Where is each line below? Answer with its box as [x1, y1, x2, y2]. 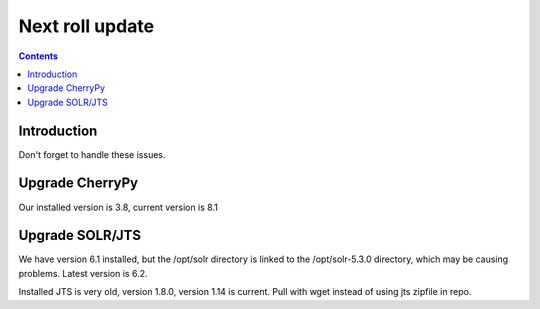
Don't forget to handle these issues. [18, 148, 166, 160]
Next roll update [18, 15, 155, 37]
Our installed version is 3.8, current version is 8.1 [18, 201, 219, 213]
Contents [18, 50, 59, 62]
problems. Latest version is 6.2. [18, 267, 148, 279]
